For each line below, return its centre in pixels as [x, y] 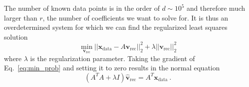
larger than [21, 17]
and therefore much [216, 8]
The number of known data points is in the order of [82, 8]
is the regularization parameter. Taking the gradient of [113, 58]
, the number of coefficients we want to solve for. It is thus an [135, 17]
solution [16, 36]
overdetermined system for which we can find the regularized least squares [116, 27]
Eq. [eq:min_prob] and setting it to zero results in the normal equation [112, 68]
